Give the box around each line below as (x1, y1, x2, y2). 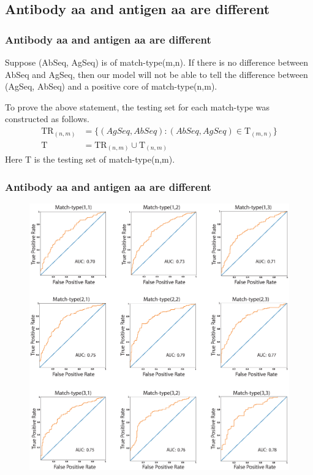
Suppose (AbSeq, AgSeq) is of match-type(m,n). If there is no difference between (5, 56, 308, 68)
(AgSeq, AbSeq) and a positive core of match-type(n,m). (5, 80, 217, 93)
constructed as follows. (5, 112, 89, 125)
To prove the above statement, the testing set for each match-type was (5, 100, 270, 113)
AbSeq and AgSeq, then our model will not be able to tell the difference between (5, 68, 308, 80)
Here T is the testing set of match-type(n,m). (5, 153, 175, 166)
